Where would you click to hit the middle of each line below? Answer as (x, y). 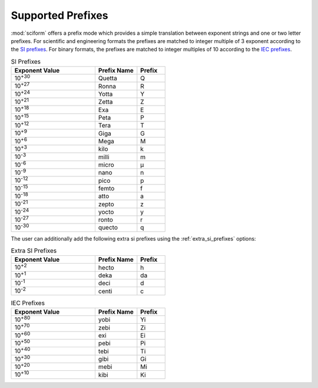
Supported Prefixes (59, 15)
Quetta (107, 78)
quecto (108, 228)
